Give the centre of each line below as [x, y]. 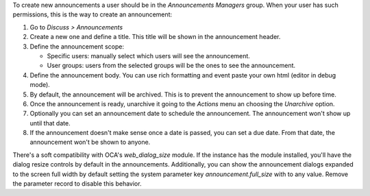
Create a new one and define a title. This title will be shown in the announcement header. [155, 37]
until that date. [50, 123]
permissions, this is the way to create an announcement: [92, 14]
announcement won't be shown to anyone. [90, 142]
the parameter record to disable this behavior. [77, 184]
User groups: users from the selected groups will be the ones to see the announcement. [171, 66]
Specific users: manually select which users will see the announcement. [148, 56]
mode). [40, 85]
